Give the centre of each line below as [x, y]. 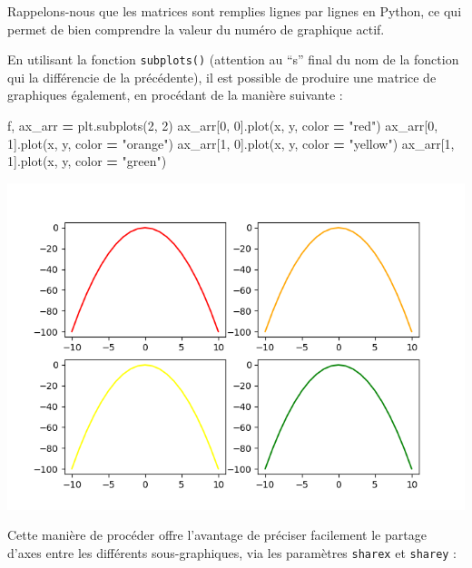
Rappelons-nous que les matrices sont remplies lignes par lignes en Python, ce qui [235, 11]
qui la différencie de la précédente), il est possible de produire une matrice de [222, 77]
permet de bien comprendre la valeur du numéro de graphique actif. [196, 29]
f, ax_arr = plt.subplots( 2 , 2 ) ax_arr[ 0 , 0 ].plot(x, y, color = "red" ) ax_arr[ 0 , [223, 126]
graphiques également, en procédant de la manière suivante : [175, 95]
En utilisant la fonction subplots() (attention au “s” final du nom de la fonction [233, 59]
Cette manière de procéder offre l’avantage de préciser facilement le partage [217, 535]
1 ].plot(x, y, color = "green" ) [87, 161]
